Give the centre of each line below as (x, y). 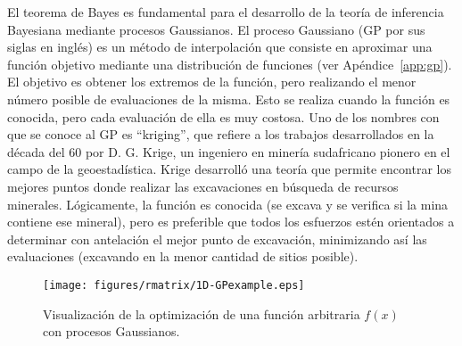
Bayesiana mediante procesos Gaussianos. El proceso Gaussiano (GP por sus (216, 29)
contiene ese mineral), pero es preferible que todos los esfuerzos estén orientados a (231, 222)
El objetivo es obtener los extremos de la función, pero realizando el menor (212, 82)
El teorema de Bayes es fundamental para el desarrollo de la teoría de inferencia (226, 12)
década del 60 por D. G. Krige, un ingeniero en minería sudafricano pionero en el (229, 151)
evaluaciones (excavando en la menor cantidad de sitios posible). (183, 256)
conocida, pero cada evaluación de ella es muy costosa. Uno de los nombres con (223, 116)
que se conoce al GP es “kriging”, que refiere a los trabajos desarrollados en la (221, 134)
